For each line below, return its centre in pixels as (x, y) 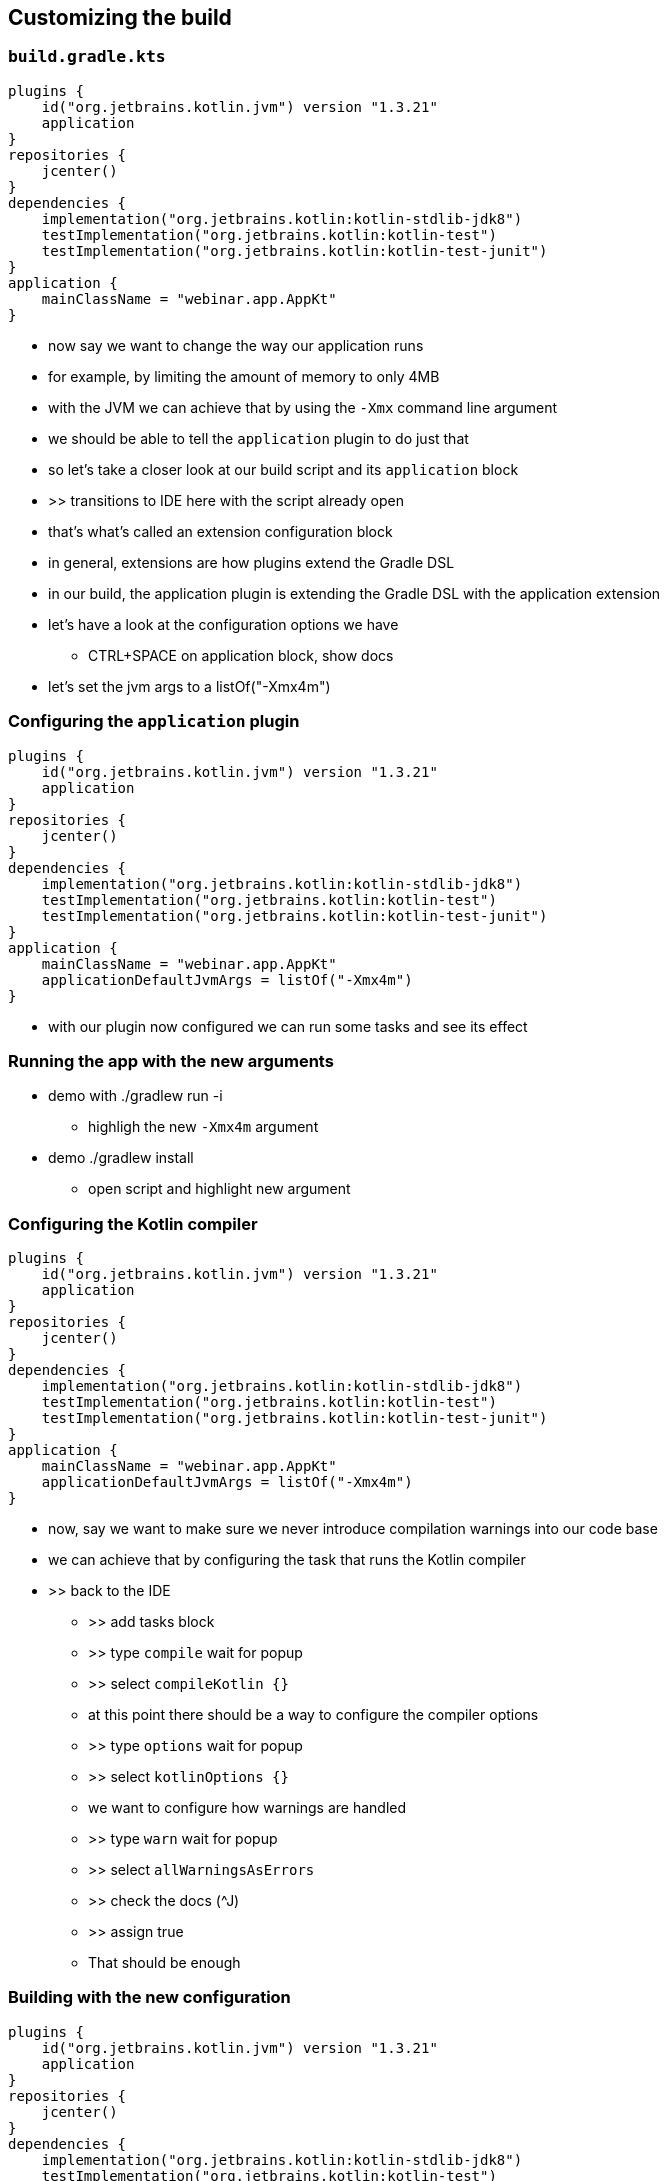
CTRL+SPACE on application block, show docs (241, 655)
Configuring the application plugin (154, 721)
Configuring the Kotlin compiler (133, 1223)
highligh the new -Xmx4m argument (203, 1127)
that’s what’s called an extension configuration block (220, 531)
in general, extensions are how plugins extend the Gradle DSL (251, 562)
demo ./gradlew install (121, 1158)
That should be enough (164, 1963)
